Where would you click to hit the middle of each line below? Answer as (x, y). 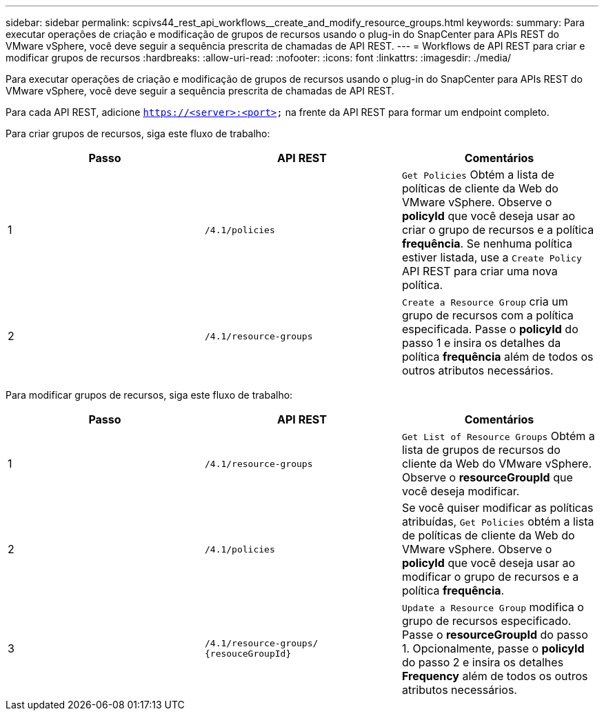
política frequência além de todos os (497, 357)
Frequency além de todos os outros (495, 676)
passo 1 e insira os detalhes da (481, 343)
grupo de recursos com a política (487, 315)
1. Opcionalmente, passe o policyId (493, 648)
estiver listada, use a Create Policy (492, 257)
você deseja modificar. (461, 491)
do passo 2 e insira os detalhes (483, 662)
